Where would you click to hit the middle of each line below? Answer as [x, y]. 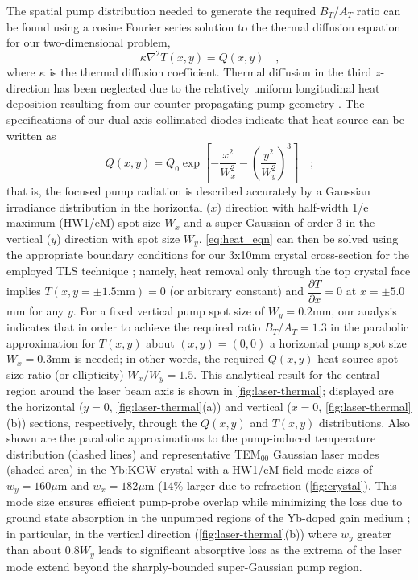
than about [34, 550]
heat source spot [358, 358]
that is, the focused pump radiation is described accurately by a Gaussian [188, 191]
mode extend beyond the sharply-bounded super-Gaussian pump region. [184, 566]
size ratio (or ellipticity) [65, 374]
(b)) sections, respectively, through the [102, 422]
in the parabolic [370, 327]
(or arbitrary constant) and [237, 291]
